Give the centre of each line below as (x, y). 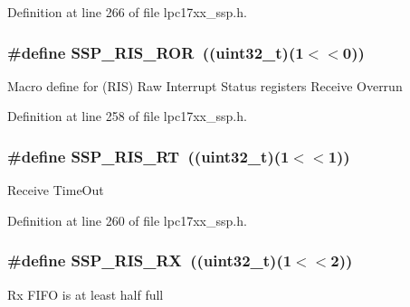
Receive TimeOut (56, 190)
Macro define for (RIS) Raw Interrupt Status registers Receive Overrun (205, 85)
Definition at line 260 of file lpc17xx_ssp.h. (127, 220)
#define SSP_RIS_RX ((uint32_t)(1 (150, 260)
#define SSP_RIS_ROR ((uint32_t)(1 (156, 52)
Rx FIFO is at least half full (86, 294)
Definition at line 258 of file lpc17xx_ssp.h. (127, 116)
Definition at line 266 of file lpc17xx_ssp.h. (127, 12)
